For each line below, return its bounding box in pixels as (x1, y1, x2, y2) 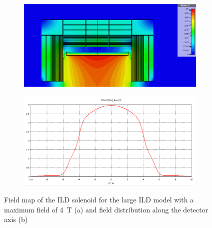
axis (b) (4, 214, 28, 224)
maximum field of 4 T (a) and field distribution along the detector (4, 204, 208, 214)
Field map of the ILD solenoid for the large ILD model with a (4, 194, 194, 205)
